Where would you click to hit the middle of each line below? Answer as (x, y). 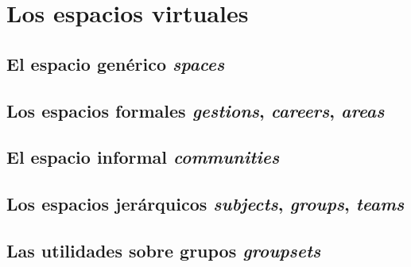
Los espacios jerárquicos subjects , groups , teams (205, 204)
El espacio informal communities (143, 157)
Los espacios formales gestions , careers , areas (196, 110)
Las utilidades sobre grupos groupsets (164, 250)
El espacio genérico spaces (116, 63)
